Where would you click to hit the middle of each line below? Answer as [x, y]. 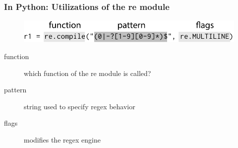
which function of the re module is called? [88, 73]
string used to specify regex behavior [80, 106]
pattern [15, 90]
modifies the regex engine [62, 140]
